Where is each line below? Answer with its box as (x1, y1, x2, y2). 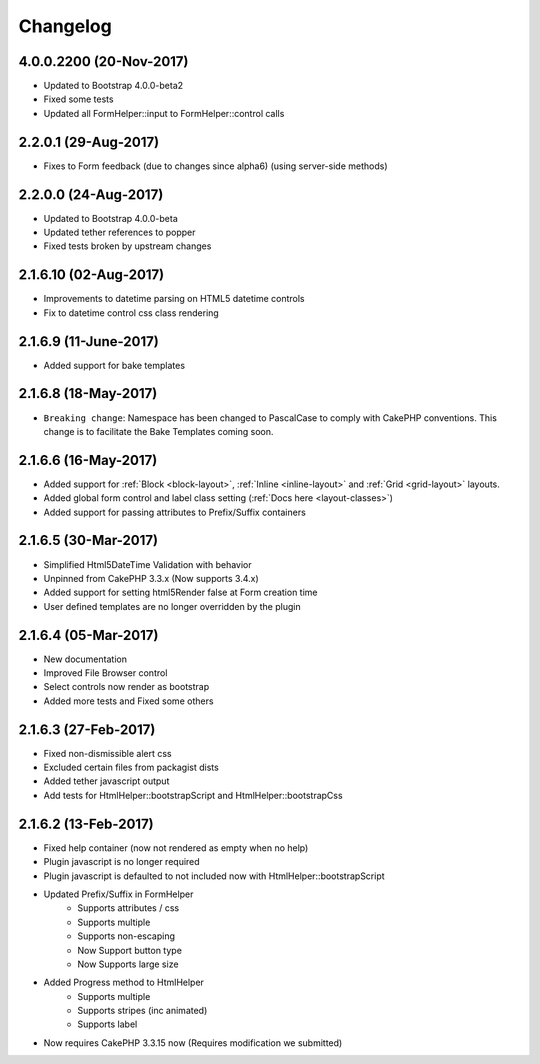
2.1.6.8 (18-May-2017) (18, 385, 158, 402)
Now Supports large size (77, 958, 179, 970)
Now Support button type (77, 944, 182, 956)
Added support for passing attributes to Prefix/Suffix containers (43, 506, 307, 518)
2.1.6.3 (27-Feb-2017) (18, 721, 156, 738)
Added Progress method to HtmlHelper (43, 976, 205, 989)
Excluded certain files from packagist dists (43, 761, 219, 774)
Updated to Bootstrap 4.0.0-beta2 (43, 80, 184, 92)
